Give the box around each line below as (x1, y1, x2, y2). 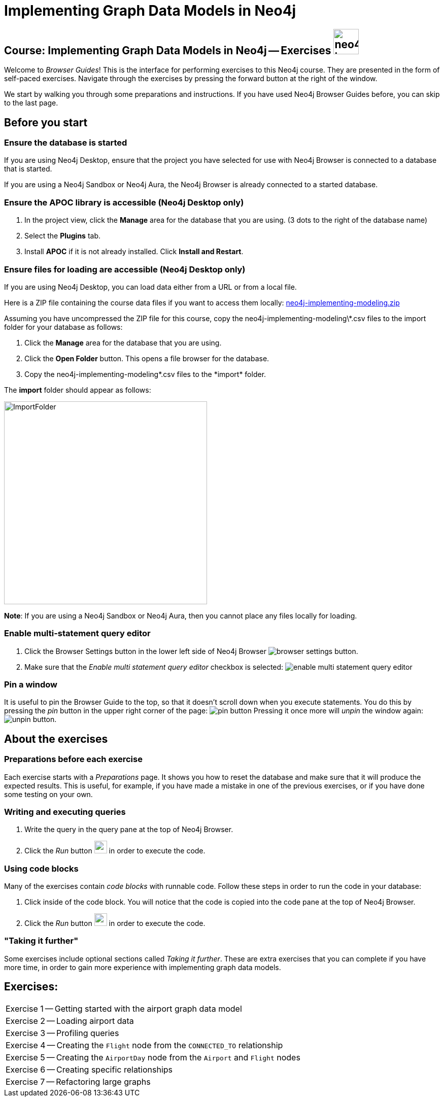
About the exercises (4, 732, 108, 745)
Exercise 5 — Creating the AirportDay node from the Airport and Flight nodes (6, 1052, 300, 1062)
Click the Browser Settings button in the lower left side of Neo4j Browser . (24, 646, 358, 656)
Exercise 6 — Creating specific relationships (6, 1064, 173, 1075)
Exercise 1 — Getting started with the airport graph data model (6, 1003, 242, 1014)
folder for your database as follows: (4, 322, 123, 331)
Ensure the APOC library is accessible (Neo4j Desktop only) (4, 197, 244, 208)
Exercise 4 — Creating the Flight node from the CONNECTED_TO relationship (6, 1040, 283, 1050)
